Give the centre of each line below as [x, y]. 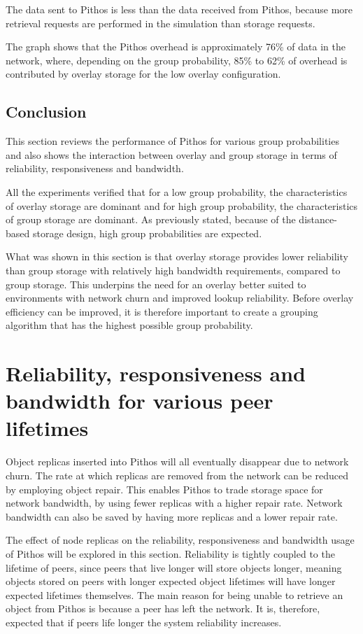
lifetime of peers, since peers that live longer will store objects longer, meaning [174, 567]
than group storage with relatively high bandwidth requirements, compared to [173, 270]
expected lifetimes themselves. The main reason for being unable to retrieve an [175, 594]
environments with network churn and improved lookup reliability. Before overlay [180, 298]
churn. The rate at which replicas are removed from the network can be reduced [177, 475]
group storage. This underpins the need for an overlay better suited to [156, 284]
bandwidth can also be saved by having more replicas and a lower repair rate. [172, 516]
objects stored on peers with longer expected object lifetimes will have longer [171, 581]
